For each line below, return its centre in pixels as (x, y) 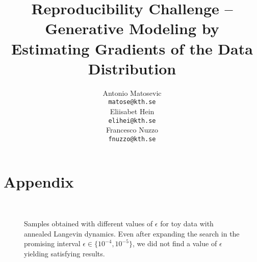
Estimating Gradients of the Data (132, 48)
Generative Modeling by (132, 28)
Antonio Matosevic (132, 93)
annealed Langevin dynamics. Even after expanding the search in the (132, 233)
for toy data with (187, 223)
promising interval (52, 243)
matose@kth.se (132, 102)
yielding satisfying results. (65, 253)
